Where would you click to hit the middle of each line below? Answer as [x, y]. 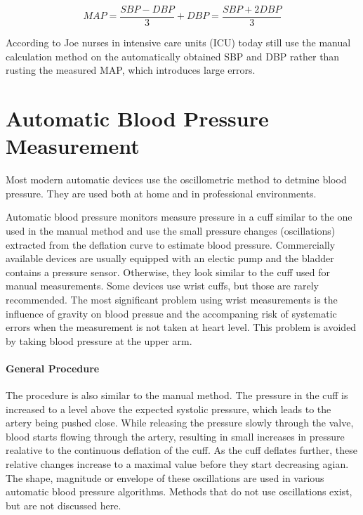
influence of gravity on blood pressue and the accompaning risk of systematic [171, 313]
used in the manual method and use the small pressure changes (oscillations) [171, 230]
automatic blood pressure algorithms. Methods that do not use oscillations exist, [179, 491]
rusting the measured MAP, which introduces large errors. [131, 70]
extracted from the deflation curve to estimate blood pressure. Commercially [171, 244]
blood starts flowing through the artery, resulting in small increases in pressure [175, 436]
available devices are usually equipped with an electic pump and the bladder [170, 258]
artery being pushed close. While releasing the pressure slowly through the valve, [180, 423]
